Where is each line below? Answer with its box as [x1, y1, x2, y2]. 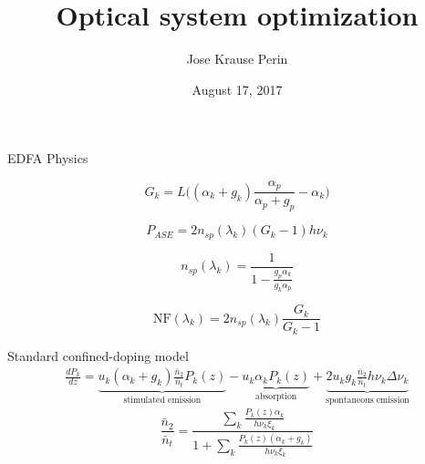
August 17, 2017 [192, 79, 283, 98]
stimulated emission [123, 395, 202, 405]
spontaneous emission [326, 395, 409, 405]
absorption [255, 392, 297, 402]
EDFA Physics [7, 149, 88, 168]
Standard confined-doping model [7, 345, 189, 365]
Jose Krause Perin [186, 49, 288, 68]
